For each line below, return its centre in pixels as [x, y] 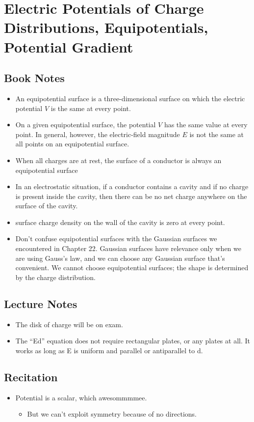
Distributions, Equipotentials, [106, 27]
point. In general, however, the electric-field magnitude [98, 134]
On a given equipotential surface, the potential [86, 125]
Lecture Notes [41, 303]
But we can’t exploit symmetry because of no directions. [112, 414]
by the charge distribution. [55, 277]
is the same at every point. [91, 108]
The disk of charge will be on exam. [69, 324]
